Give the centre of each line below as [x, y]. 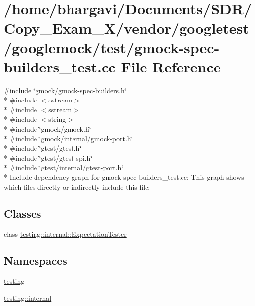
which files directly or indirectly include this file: [77, 187]
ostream [60, 100]
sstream [60, 109]
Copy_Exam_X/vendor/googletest [127, 28]
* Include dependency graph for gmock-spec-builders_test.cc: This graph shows [124, 177]
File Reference [171, 66]
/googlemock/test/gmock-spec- [112, 47]
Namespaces [36, 260]
